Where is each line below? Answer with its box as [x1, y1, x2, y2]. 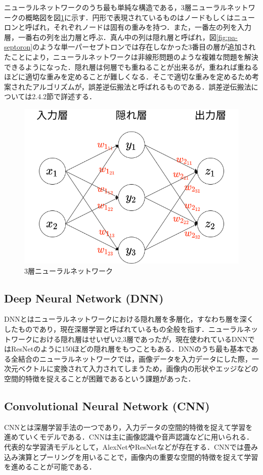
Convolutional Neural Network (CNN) [4, 398, 210, 413]
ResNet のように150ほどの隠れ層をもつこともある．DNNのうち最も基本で [11, 343, 251, 354]
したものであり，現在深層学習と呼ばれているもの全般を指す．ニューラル [4, 324, 244, 334]
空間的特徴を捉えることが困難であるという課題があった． [4, 373, 195, 383]
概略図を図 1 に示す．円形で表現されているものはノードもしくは [25, 12, 234, 22]
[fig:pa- [216, 31, 238, 42]
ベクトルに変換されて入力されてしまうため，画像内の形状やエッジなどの [18, 363, 258, 374]
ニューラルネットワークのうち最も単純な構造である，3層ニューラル [4, 2, 227, 12]
